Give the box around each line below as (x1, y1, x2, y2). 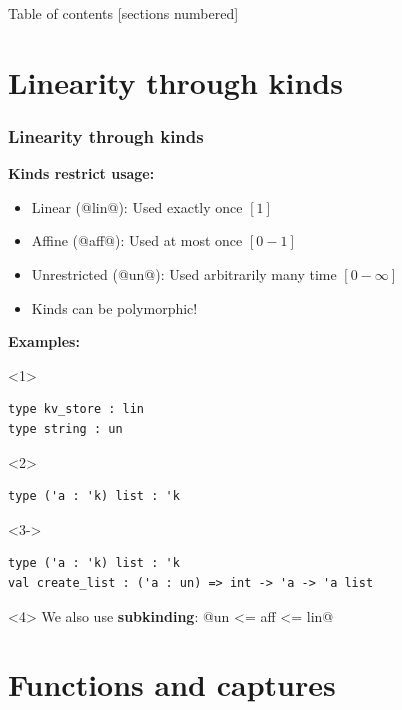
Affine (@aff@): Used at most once (31, 230, 243, 251)
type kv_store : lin (8, 402, 145, 417)
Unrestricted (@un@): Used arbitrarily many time (31, 263, 337, 284)
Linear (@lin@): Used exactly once (31, 196, 243, 217)
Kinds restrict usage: (8, 163, 155, 184)
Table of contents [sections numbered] (8, 3, 239, 23)
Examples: (8, 331, 80, 352)
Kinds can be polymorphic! (31, 297, 198, 318)
